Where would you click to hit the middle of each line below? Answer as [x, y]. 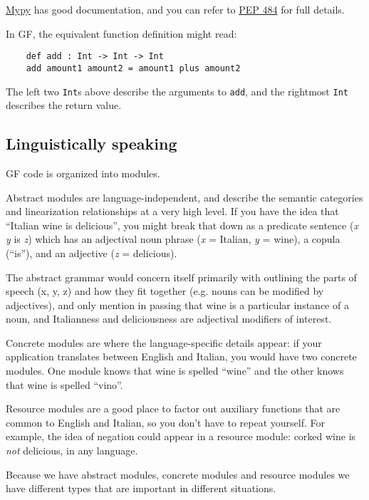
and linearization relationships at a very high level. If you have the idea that [172, 211]
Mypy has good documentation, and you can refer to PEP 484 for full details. [175, 9]
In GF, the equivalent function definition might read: [121, 33]
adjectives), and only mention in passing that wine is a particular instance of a [177, 304]
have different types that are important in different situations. [141, 488]
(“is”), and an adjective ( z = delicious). [92, 252]
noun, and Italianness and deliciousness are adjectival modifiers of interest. [169, 319]
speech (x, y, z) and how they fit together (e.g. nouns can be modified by [165, 291]
